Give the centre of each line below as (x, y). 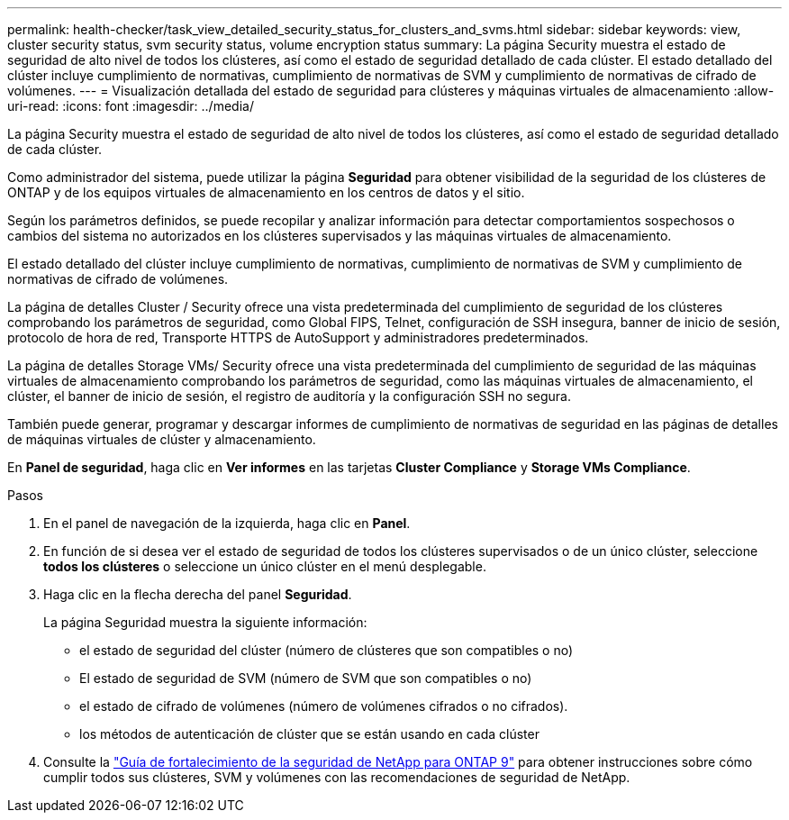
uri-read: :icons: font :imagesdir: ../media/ (131, 106)
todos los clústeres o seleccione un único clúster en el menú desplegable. (265, 566)
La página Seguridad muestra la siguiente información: (205, 622)
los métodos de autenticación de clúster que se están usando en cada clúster (309, 734)
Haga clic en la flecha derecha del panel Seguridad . (198, 594)
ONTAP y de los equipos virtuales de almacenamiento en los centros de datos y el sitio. (266, 192)
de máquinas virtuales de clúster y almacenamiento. (162, 439)
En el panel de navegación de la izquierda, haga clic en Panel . (227, 523)
